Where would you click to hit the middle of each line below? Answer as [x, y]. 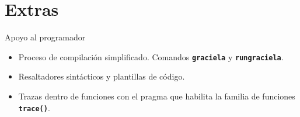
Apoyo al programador [45, 37]
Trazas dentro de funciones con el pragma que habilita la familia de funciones [157, 96]
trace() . [34, 107]
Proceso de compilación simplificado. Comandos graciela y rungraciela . [151, 56]
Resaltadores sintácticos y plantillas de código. [102, 76]
